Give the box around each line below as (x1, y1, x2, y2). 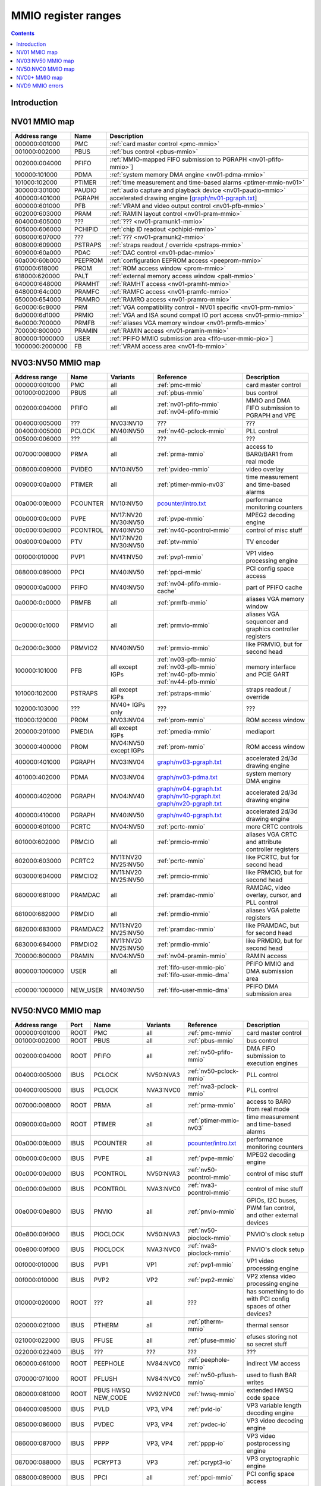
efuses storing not (246, 1332, 298, 1340)
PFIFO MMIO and (246, 960, 294, 968)
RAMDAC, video (246, 883, 291, 892)
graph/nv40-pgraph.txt (157, 811, 222, 820)
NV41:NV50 (110, 553, 143, 561)
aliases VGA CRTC (246, 830, 297, 839)
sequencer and (246, 618, 288, 626)
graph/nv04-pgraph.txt (157, 785, 222, 793)
